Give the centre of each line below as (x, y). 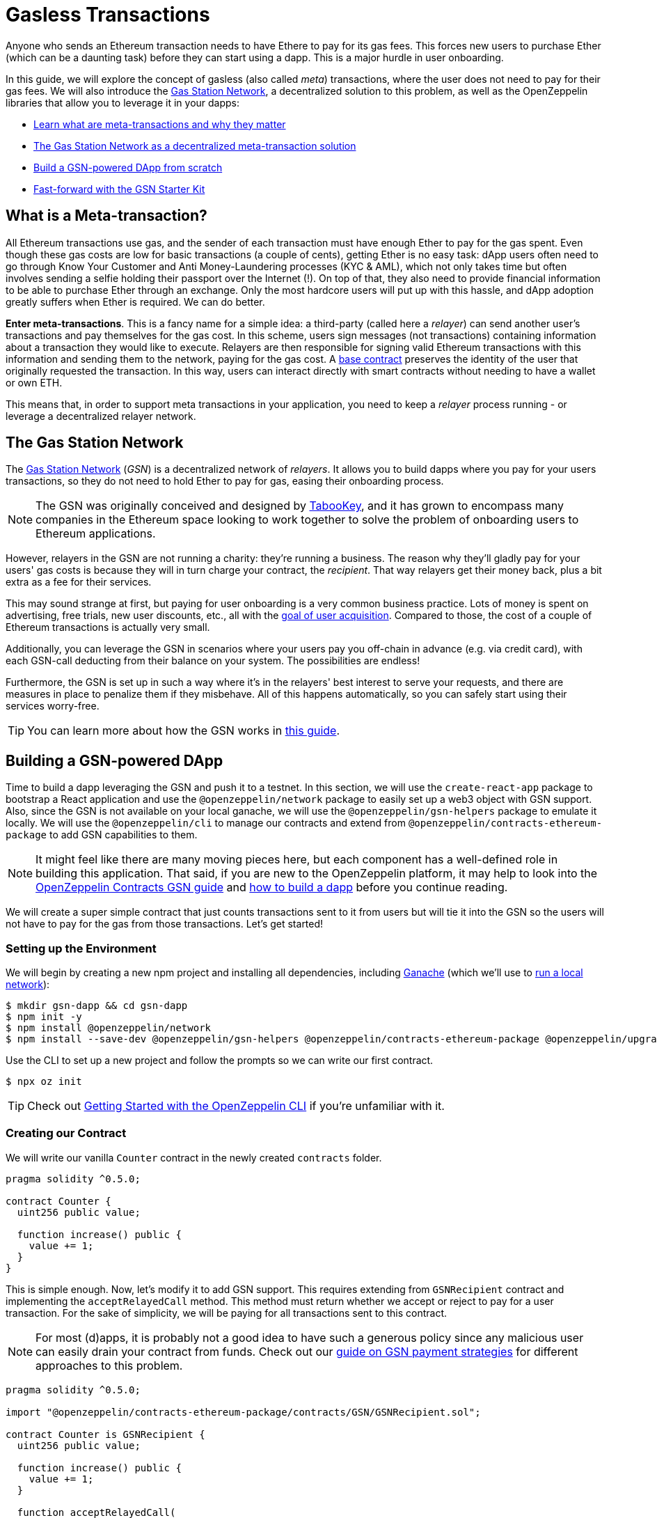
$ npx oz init (44, 1082)
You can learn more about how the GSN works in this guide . (184, 731)
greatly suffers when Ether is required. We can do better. (135, 302)
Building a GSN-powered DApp (114, 760)
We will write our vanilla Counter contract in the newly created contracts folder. (194, 1157)
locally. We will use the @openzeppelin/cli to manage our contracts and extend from (206, 823)
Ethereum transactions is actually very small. (108, 627)
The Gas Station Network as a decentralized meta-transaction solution (195, 146)
